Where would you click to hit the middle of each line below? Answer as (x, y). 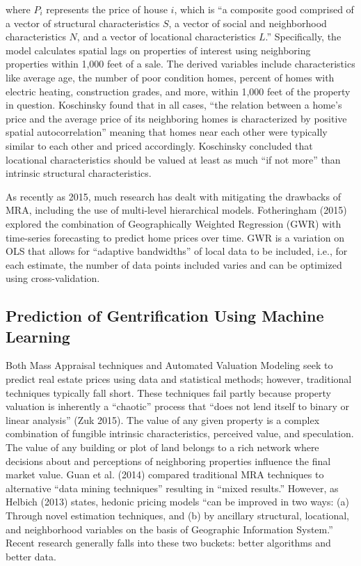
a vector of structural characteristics (83, 23)
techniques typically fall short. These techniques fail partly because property (169, 392)
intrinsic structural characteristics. (79, 173)
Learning (38, 336)
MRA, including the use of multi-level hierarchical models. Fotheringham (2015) (176, 210)
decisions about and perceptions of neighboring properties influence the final (168, 461)
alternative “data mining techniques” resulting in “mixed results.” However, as (172, 488)
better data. (31, 556)
